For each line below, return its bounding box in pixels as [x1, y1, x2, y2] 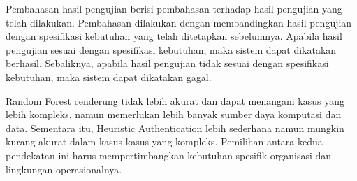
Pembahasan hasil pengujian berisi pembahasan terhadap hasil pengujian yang [6, 1, 342, 15]
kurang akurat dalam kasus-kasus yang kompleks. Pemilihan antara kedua [6, 134, 323, 149]
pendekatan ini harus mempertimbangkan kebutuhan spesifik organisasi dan [6, 147, 332, 162]
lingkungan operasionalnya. [6, 161, 122, 176]
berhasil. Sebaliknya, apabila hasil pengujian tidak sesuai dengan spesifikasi [6, 56, 329, 71]
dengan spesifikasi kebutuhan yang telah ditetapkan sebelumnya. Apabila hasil [6, 29, 342, 43]
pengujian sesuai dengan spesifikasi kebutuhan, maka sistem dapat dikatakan [6, 42, 337, 57]
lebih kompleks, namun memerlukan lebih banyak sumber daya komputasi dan [6, 107, 342, 122]
